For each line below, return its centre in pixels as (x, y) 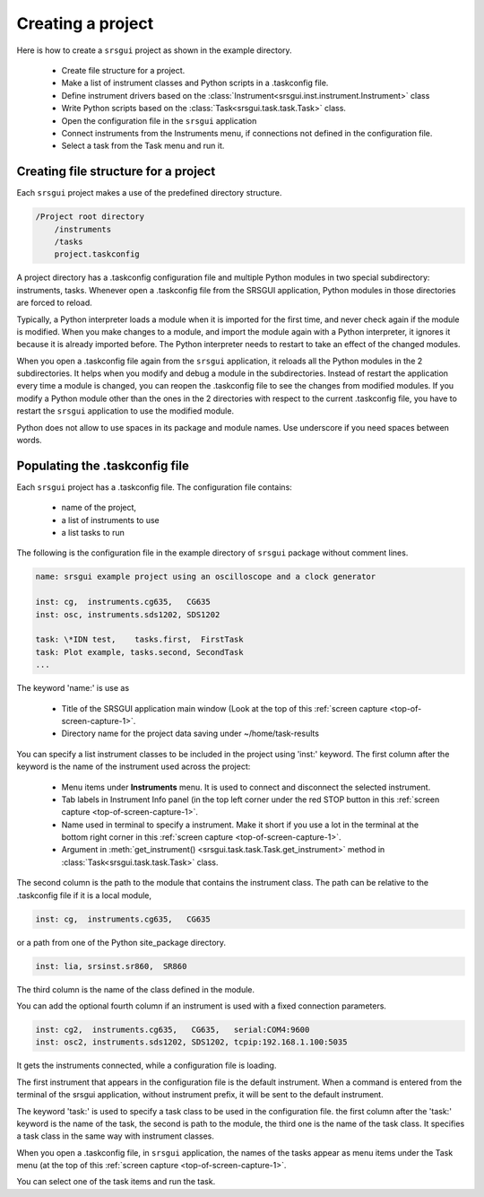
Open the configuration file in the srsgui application (159, 120)
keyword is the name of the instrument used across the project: (134, 766)
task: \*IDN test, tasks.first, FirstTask (139, 640)
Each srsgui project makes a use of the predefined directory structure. (149, 193)
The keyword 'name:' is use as (73, 688)
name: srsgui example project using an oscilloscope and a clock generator (206, 577)
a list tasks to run (93, 533)
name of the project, (99, 508)
